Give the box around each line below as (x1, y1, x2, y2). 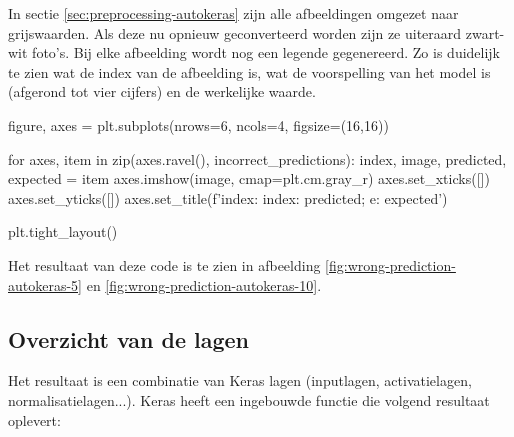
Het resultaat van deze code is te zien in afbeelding (8, 254, 321, 275)
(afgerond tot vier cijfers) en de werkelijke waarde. (8, 81, 316, 102)
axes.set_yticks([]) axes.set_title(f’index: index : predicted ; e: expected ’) (8, 187, 448, 208)
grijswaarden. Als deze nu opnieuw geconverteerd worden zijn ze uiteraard (8, 22, 462, 43)
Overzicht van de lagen (8, 323, 250, 354)
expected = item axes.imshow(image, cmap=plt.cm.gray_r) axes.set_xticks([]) (8, 168, 490, 189)
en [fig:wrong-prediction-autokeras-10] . (86, 274, 322, 295)
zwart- (465, 22, 505, 43)
